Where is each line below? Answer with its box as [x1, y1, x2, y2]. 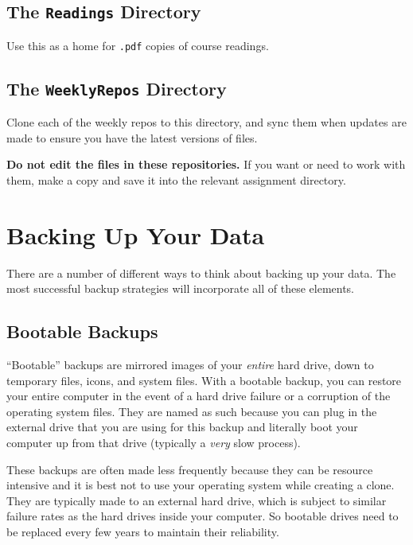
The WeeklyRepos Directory [6, 76, 227, 100]
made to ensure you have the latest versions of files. [6, 129, 258, 146]
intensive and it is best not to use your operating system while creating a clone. [6, 477, 395, 493]
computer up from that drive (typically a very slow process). [6, 434, 301, 451]
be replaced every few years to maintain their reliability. [6, 524, 279, 540]
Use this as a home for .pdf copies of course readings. [6, 37, 269, 53]
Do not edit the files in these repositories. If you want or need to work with [6, 156, 406, 173]
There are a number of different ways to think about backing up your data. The [6, 264, 396, 281]
